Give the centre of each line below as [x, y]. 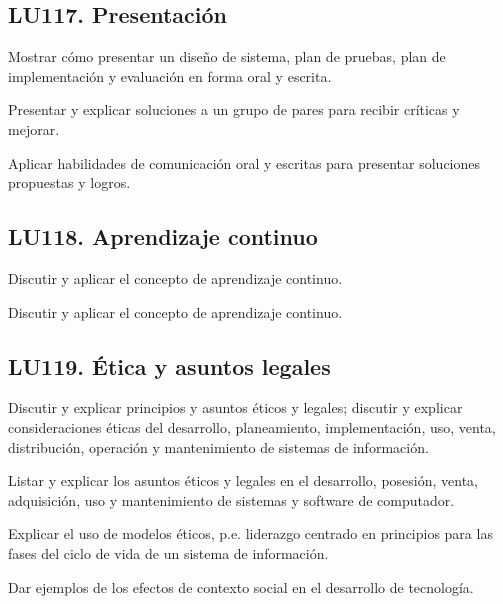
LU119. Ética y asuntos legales [169, 365]
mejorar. [34, 128]
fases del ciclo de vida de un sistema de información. [168, 552]
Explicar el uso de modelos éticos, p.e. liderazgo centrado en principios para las [250, 533]
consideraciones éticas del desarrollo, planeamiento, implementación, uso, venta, [252, 426]
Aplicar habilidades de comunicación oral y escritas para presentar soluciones [244, 162]
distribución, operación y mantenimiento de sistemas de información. [218, 446]
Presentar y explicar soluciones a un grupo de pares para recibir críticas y [234, 109]
